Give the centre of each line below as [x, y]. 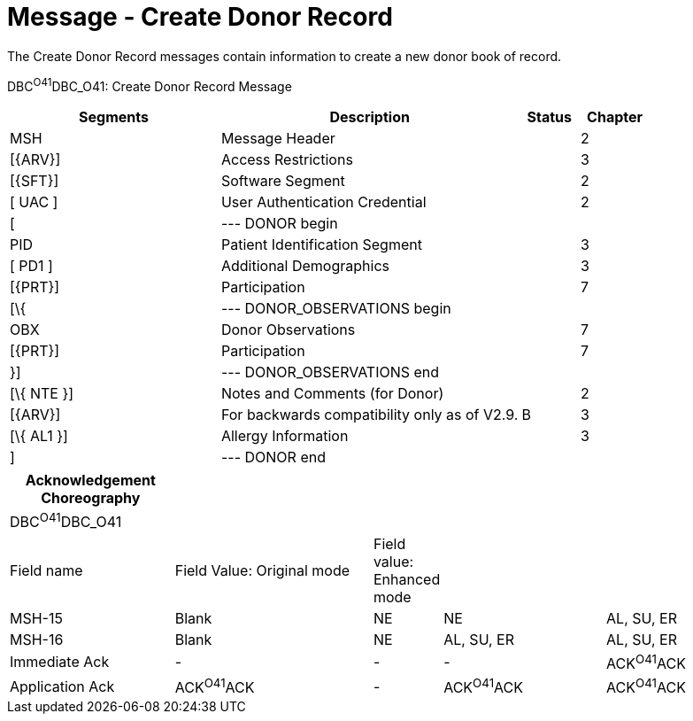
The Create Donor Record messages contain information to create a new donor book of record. [285, 56]
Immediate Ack [60, 662]
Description [370, 117]
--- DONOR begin [279, 224]
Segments [114, 117]
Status [549, 117]
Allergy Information [285, 436]
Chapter [615, 117]
